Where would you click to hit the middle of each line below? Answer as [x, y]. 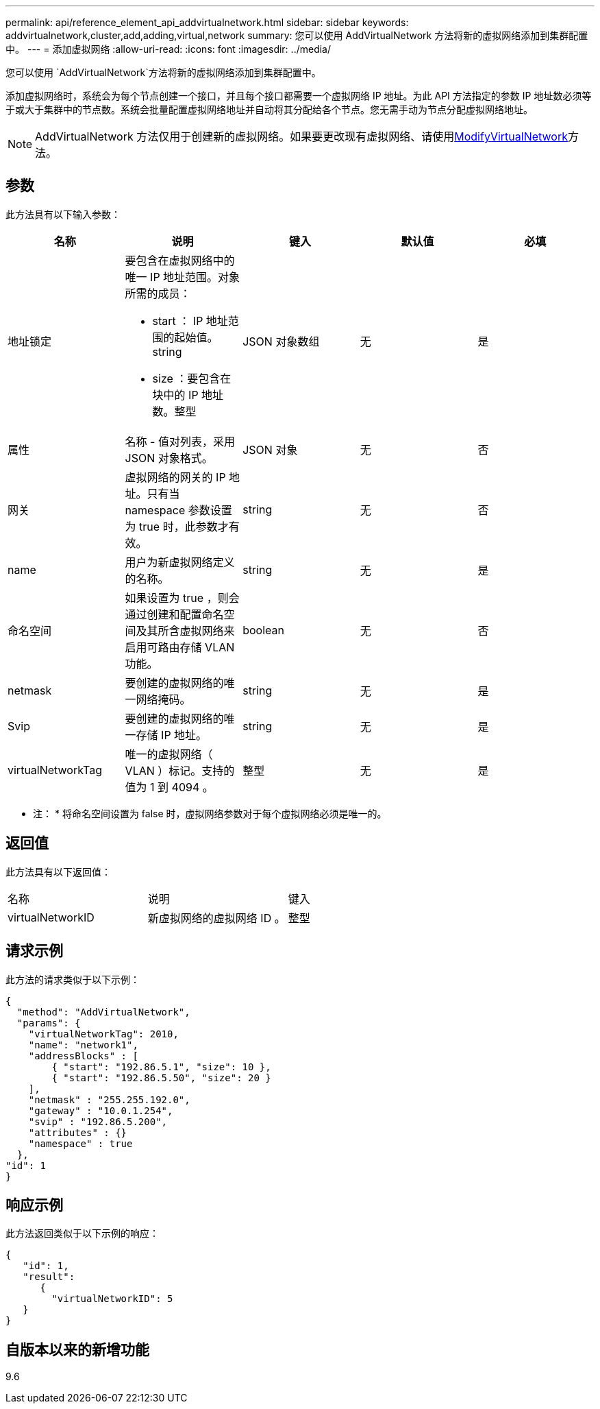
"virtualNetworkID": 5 [112, 1299]
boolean [263, 630]
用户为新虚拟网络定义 [180, 562]
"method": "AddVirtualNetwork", [103, 1012]
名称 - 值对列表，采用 [180, 441]
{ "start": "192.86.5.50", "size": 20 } [161, 1077]
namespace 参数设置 [178, 510]
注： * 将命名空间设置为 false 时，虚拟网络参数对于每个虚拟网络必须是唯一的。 [210, 813]
